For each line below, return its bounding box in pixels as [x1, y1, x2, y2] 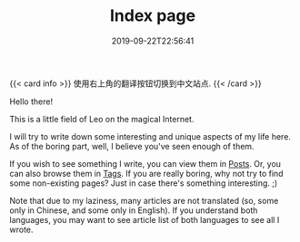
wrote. [9, 224, 34, 235]
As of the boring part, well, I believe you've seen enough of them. [9, 140, 255, 151]
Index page [109, 5, 196, 26]
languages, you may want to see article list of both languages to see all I [9, 214, 280, 225]
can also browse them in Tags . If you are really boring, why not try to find [9, 168, 284, 179]
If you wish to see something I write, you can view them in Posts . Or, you [9, 158, 282, 169]
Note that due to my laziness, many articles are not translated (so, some [9, 195, 279, 206]
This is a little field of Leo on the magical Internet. [9, 113, 195, 124]
